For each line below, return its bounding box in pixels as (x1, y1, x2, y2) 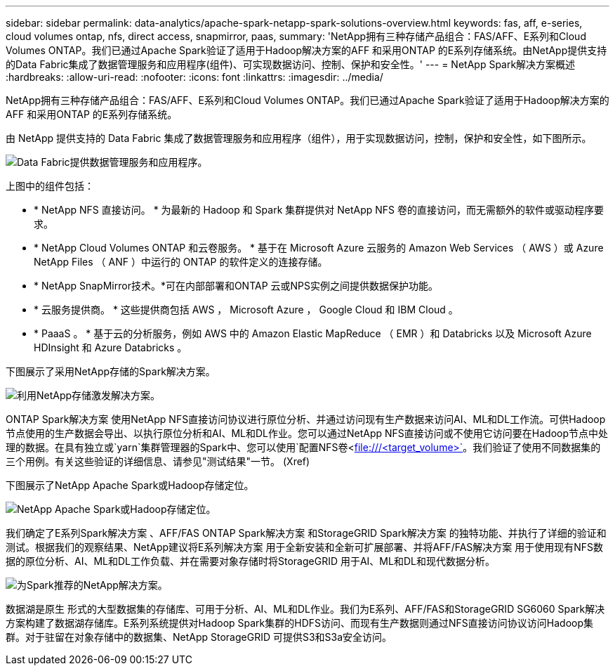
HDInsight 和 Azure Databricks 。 (34, 341, 187, 353)
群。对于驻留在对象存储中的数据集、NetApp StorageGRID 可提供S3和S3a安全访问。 (6, 631, 392, 643)
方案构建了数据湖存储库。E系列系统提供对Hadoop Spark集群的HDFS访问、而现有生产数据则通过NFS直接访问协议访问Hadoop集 (6, 617, 594, 629)
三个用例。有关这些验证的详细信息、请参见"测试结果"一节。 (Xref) (6, 455, 310, 467)
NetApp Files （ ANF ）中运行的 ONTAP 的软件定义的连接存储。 (34, 256, 328, 268)
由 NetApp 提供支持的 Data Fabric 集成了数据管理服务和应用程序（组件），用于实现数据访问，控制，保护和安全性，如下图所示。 (6, 132, 592, 144)
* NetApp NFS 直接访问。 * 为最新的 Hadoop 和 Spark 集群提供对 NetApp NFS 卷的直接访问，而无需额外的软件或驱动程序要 (34, 204, 604, 216)
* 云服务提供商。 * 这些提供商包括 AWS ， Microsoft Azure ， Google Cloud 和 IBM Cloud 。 (34, 304, 458, 315)
